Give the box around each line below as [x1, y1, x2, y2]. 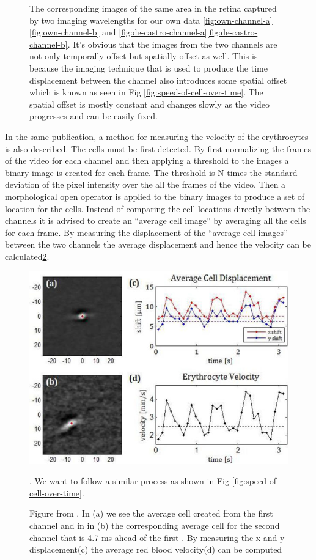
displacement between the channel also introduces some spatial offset [29, 73, 287, 86]
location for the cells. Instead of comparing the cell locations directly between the [5, 202, 310, 215]
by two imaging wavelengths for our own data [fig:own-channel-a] [29, 13, 273, 26]
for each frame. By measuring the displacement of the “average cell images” [5, 226, 288, 238]
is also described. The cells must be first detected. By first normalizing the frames [5, 142, 312, 155]
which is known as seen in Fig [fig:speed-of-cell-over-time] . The [29, 86, 263, 98]
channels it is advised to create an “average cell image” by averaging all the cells [5, 214, 306, 227]
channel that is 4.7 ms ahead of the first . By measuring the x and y [29, 531, 285, 543]
